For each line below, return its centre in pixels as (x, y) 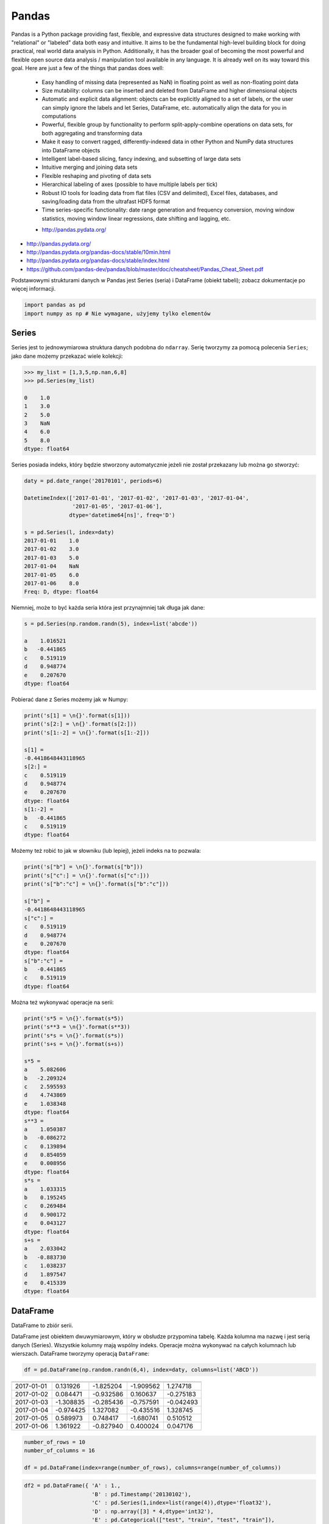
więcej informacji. (34, 289)
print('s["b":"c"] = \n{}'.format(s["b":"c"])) (96, 884)
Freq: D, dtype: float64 (61, 592)
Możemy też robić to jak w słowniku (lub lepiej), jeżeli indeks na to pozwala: (106, 851)
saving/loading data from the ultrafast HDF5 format (106, 201)
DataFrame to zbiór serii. (42, 1325)
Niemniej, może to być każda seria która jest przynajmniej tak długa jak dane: (108, 608)
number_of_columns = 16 (60, 1450)
